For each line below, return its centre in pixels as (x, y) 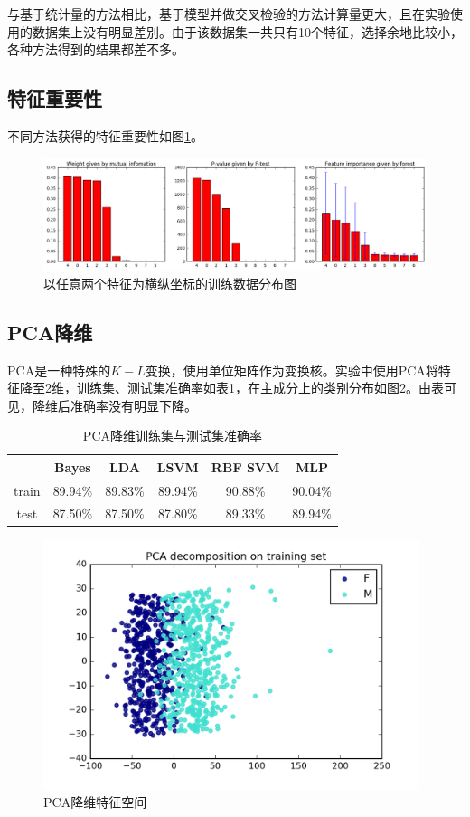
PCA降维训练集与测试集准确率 (172, 436)
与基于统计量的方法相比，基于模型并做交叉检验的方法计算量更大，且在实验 (229, 14)
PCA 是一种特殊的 (59, 370)
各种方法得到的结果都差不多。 (96, 49)
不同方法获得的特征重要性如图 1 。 (105, 135)
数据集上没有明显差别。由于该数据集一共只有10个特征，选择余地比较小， (247, 31)
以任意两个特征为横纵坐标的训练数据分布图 (170, 283)
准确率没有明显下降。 (133, 405)
